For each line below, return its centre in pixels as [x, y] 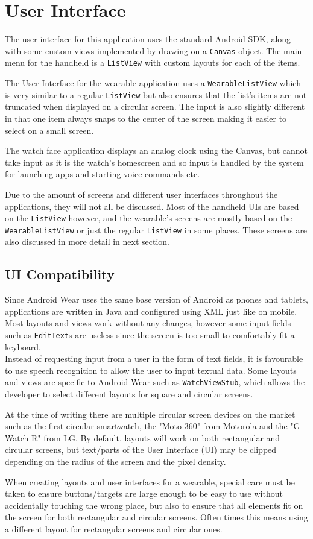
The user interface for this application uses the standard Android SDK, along [148, 39]
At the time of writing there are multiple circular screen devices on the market [150, 414]
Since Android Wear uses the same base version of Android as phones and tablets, [156, 299]
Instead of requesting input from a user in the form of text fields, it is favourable [154, 358]
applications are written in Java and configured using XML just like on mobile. [151, 311]
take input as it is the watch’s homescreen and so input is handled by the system [154, 162]
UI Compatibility [60, 274]
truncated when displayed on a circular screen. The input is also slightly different [155, 106]
